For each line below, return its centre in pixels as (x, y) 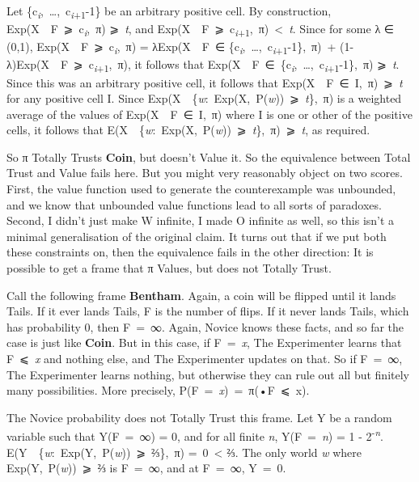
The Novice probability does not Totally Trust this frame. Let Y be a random (199, 417)
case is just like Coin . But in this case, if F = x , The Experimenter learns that (204, 342)
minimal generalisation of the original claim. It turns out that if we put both (197, 236)
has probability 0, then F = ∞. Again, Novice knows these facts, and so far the (205, 326)
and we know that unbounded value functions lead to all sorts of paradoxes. (194, 204)
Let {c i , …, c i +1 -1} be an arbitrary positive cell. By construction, (169, 12)
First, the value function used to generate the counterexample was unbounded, (201, 189)
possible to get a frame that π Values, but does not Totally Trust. (169, 268)
